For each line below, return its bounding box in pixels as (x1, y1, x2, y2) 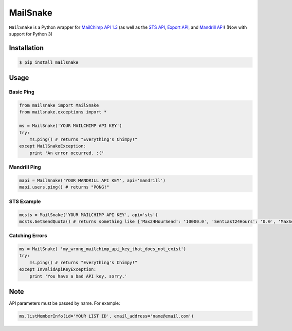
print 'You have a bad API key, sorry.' (29, 273, 128, 279)
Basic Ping (9, 89, 35, 95)
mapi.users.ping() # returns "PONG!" (19, 184, 109, 190)
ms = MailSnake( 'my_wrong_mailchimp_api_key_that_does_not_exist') (19, 246, 186, 252)
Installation (9, 44, 44, 52)
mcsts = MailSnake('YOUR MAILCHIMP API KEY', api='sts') (19, 212, 158, 218)
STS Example (9, 198, 41, 204)
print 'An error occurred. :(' (29, 150, 104, 156)
